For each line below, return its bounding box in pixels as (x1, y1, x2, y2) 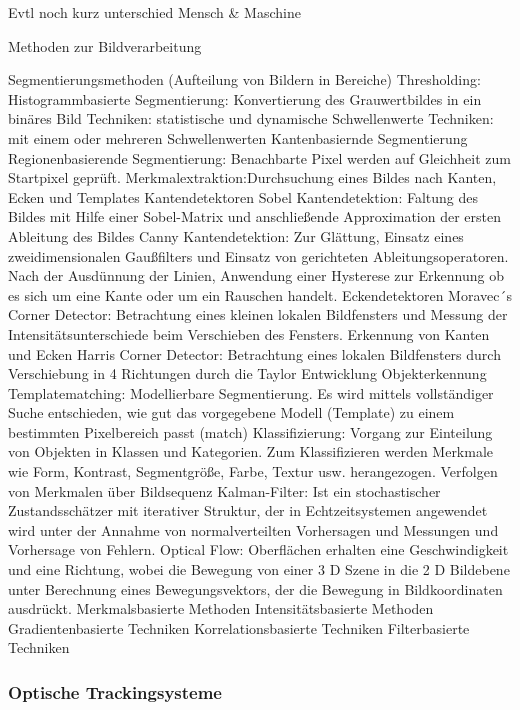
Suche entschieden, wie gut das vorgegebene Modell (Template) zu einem (8, 402, 455, 423)
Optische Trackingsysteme (8, 679, 222, 704)
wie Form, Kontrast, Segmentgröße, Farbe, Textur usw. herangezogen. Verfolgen (8, 461, 498, 482)
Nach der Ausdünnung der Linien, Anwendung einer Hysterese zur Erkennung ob (8, 265, 504, 286)
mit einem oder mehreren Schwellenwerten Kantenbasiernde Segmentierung (8, 127, 468, 148)
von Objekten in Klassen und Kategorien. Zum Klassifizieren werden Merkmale (8, 441, 494, 462)
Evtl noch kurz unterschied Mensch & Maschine (8, 2, 301, 22)
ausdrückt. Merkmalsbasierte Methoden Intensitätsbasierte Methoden (8, 598, 434, 619)
